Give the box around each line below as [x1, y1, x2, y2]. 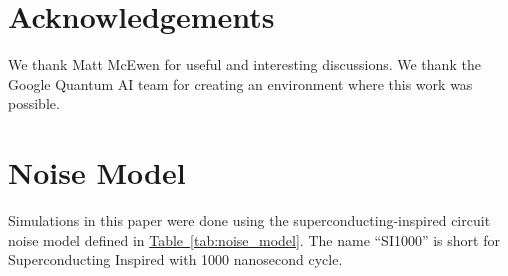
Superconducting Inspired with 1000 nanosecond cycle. [8, 249, 343, 270]
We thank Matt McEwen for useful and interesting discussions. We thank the [8, 54, 481, 75]
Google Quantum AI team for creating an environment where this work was [8, 73, 473, 94]
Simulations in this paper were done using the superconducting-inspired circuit [8, 210, 491, 231]
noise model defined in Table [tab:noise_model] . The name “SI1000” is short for [8, 229, 500, 250]
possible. [8, 93, 60, 114]
